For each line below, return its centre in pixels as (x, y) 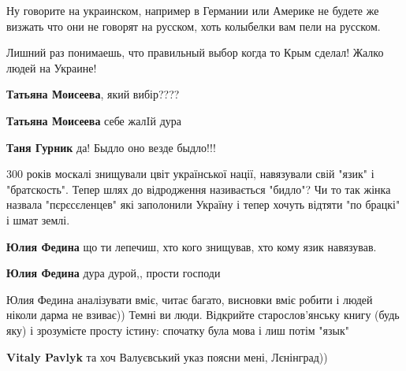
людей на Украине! (52, 67)
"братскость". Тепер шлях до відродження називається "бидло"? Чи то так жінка (199, 189)
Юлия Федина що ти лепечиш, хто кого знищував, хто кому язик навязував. (192, 246)
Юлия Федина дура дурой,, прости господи (114, 273)
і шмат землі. (38, 219)
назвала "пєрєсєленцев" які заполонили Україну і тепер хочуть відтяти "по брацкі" (203, 204)
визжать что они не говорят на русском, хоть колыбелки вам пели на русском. (194, 26)
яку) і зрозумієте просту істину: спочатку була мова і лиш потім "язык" (178, 330)
